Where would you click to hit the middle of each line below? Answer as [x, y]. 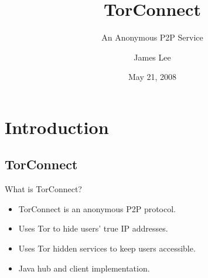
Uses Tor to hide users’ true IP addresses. [93, 228]
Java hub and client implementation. [84, 268]
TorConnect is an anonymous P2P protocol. [97, 208]
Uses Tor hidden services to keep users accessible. [107, 248]
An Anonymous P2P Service [152, 37]
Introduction [57, 127]
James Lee [152, 57]
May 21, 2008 [152, 77]
